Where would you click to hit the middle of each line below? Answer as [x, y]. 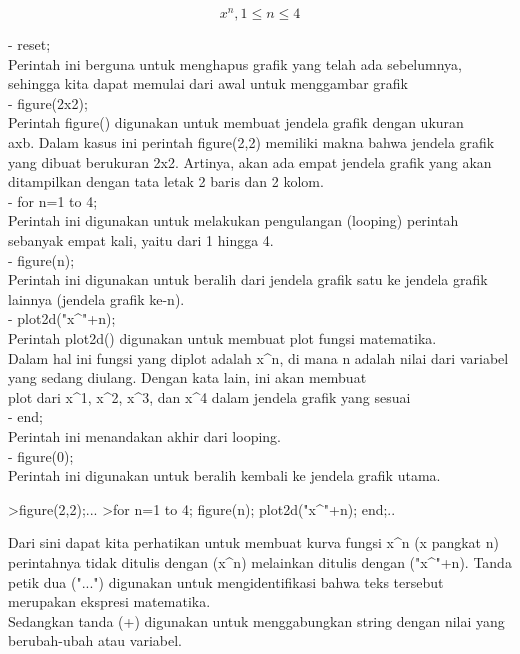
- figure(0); [41, 455]
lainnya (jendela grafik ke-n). [96, 298]
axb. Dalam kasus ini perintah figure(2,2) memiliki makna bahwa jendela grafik [251, 142]
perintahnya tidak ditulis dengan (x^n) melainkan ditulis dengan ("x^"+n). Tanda [260, 561]
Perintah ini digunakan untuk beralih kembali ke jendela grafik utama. [224, 475]
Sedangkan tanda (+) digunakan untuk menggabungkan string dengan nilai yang [256, 620]
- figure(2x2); [48, 102]
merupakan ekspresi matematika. [109, 601]
